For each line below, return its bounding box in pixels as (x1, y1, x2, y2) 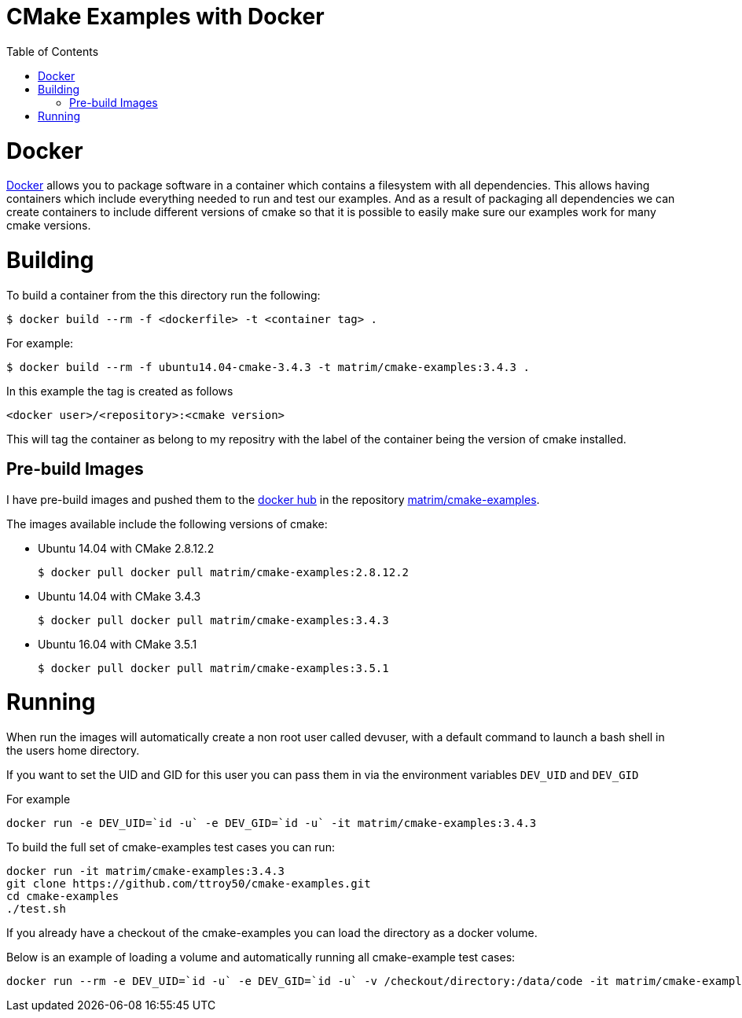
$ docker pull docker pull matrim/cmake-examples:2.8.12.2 (38, 565, 410, 579)
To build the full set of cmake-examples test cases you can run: (6, 840, 335, 854)
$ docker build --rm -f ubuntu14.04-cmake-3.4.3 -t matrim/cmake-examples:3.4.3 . (6, 360, 530, 373)
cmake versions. (6, 219, 91, 233)
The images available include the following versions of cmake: (6, 516, 328, 531)
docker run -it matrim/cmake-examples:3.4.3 (6, 865, 285, 878)
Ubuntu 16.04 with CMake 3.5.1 (38, 637, 197, 651)
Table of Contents (6, 44, 99, 58)
